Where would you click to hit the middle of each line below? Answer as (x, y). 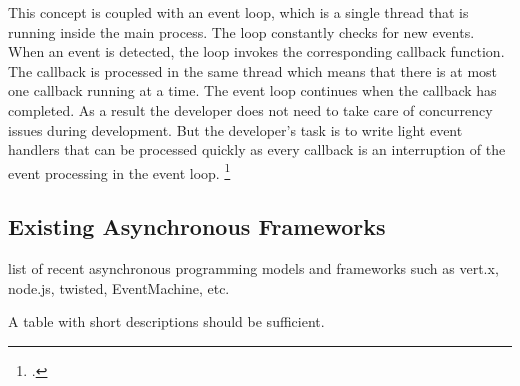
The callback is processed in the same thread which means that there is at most (253, 70)
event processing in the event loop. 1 (119, 171)
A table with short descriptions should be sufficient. (166, 321)
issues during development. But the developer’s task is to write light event (235, 129)
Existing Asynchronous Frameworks (197, 226)
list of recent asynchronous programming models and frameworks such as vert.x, (253, 268)
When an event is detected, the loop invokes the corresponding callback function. (256, 51)
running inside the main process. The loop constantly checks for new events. (241, 31)
